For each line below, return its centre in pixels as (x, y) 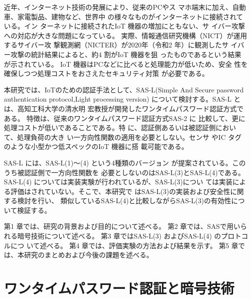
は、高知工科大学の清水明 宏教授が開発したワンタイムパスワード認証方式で (124, 108)
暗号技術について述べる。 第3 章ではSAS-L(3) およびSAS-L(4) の (119, 236)
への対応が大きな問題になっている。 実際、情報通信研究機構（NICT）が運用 (125, 35)
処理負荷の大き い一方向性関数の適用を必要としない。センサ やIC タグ (129, 137)
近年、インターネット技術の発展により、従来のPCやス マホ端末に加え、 (118, 7)
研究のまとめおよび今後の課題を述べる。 (88, 255)
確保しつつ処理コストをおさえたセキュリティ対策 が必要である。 (106, 73)
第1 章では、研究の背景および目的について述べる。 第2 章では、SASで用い (122, 226)
